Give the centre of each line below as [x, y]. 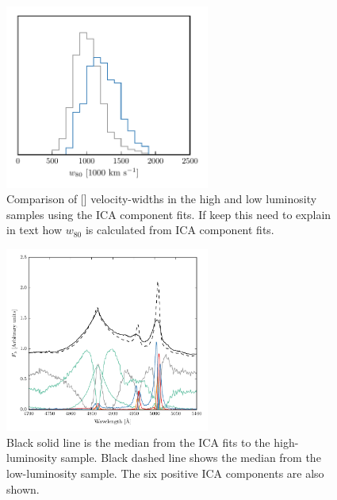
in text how [34, 230]
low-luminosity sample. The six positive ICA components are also [165, 473]
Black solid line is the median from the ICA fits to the [138, 442]
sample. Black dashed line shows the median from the [191, 458]
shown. [23, 488]
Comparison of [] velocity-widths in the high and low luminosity [162, 199]
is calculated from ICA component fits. [180, 230]
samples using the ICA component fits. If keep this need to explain [169, 214]
